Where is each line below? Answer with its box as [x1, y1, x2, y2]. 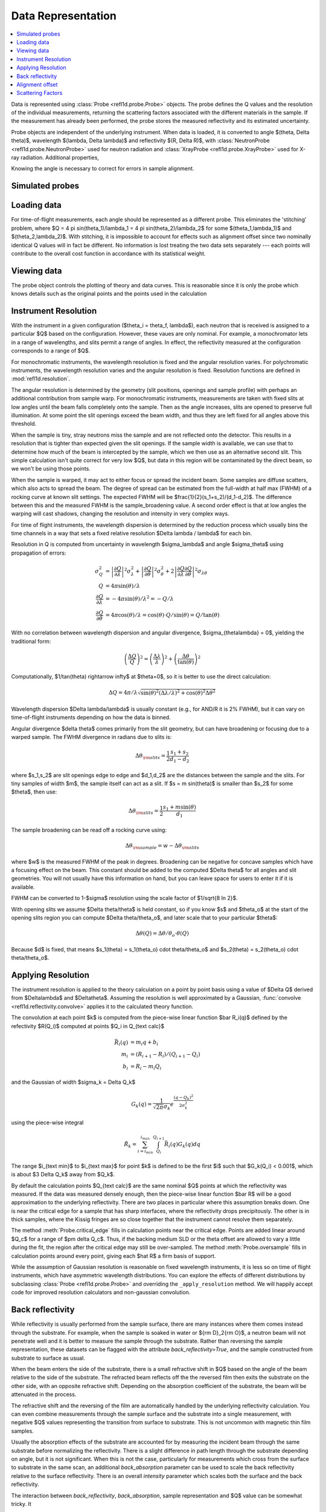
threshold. [11, 420, 37, 428]
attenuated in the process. [11, 1391, 77, 1398]
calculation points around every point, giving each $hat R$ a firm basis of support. [11, 1252, 216, 1259]
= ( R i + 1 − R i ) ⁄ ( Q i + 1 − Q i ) [130, 1051, 200, 1059]
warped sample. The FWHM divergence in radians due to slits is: [11, 734, 172, 741]
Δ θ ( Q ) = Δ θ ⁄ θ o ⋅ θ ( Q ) [135, 930, 190, 938]
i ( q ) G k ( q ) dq [168, 1141, 201, 1149]
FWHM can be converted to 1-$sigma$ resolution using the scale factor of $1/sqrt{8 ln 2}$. [11, 894, 238, 902]
